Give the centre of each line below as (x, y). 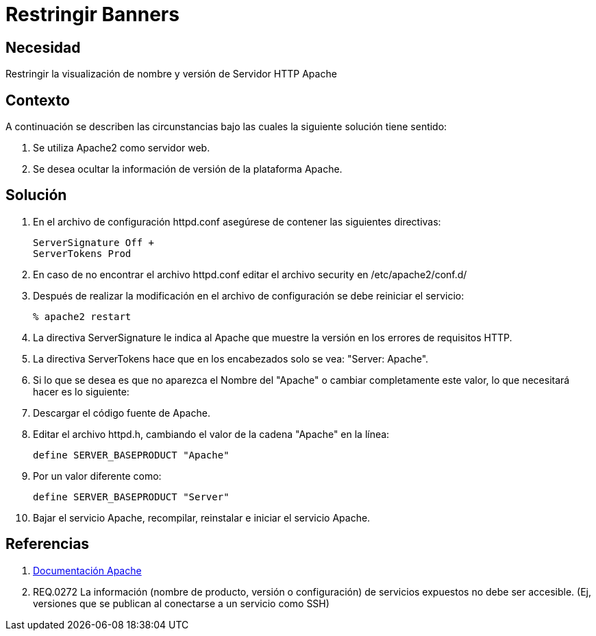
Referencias (48, 544)
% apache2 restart (82, 316)
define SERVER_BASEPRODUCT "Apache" (131, 455)
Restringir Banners (92, 14)
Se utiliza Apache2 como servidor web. (122, 148)
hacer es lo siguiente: (81, 391)
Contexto (38, 100)
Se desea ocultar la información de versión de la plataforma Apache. (188, 169)
